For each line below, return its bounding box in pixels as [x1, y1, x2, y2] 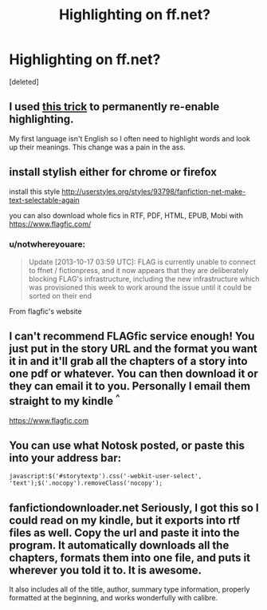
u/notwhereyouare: [9, 239, 86, 250]
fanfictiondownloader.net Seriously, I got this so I [9, 501, 259, 514]
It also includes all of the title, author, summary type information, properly [9, 584, 250, 594]
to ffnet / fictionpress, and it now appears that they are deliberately [28, 265, 249, 275]
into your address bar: [9, 451, 122, 465]
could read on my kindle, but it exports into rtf [9, 513, 241, 527]
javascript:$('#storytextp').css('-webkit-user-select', [9, 473, 202, 481]
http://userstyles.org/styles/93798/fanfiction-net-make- [61, 186, 246, 196]
